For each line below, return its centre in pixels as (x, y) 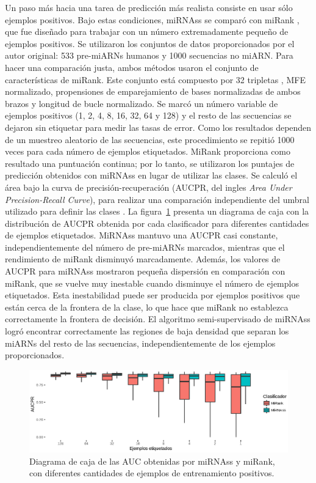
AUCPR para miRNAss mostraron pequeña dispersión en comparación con (145, 271)
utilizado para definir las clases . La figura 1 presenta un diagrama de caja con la (157, 211)
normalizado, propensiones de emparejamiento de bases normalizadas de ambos (153, 91)
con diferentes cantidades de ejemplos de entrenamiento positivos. (152, 473)
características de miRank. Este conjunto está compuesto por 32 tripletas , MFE (155, 79)
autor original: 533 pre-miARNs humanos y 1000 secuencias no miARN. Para (149, 55)
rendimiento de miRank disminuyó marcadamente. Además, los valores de (143, 259)
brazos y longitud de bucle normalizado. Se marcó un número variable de (142, 103)
